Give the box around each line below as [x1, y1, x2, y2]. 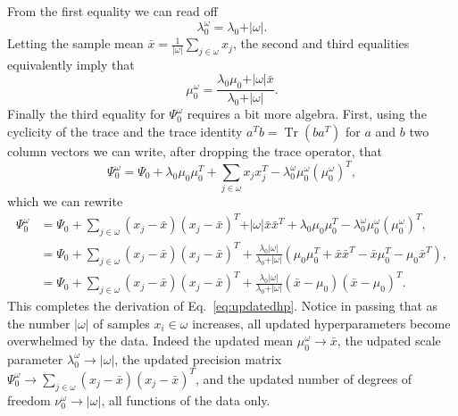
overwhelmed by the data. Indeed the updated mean [7, 331, 294, 350]
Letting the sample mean [7, 34, 144, 53]
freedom [7, 390, 51, 409]
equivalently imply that [7, 54, 135, 73]
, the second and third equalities [232, 34, 410, 53]
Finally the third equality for [7, 104, 165, 123]
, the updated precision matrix [114, 349, 282, 368]
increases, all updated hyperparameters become [192, 313, 451, 332]
